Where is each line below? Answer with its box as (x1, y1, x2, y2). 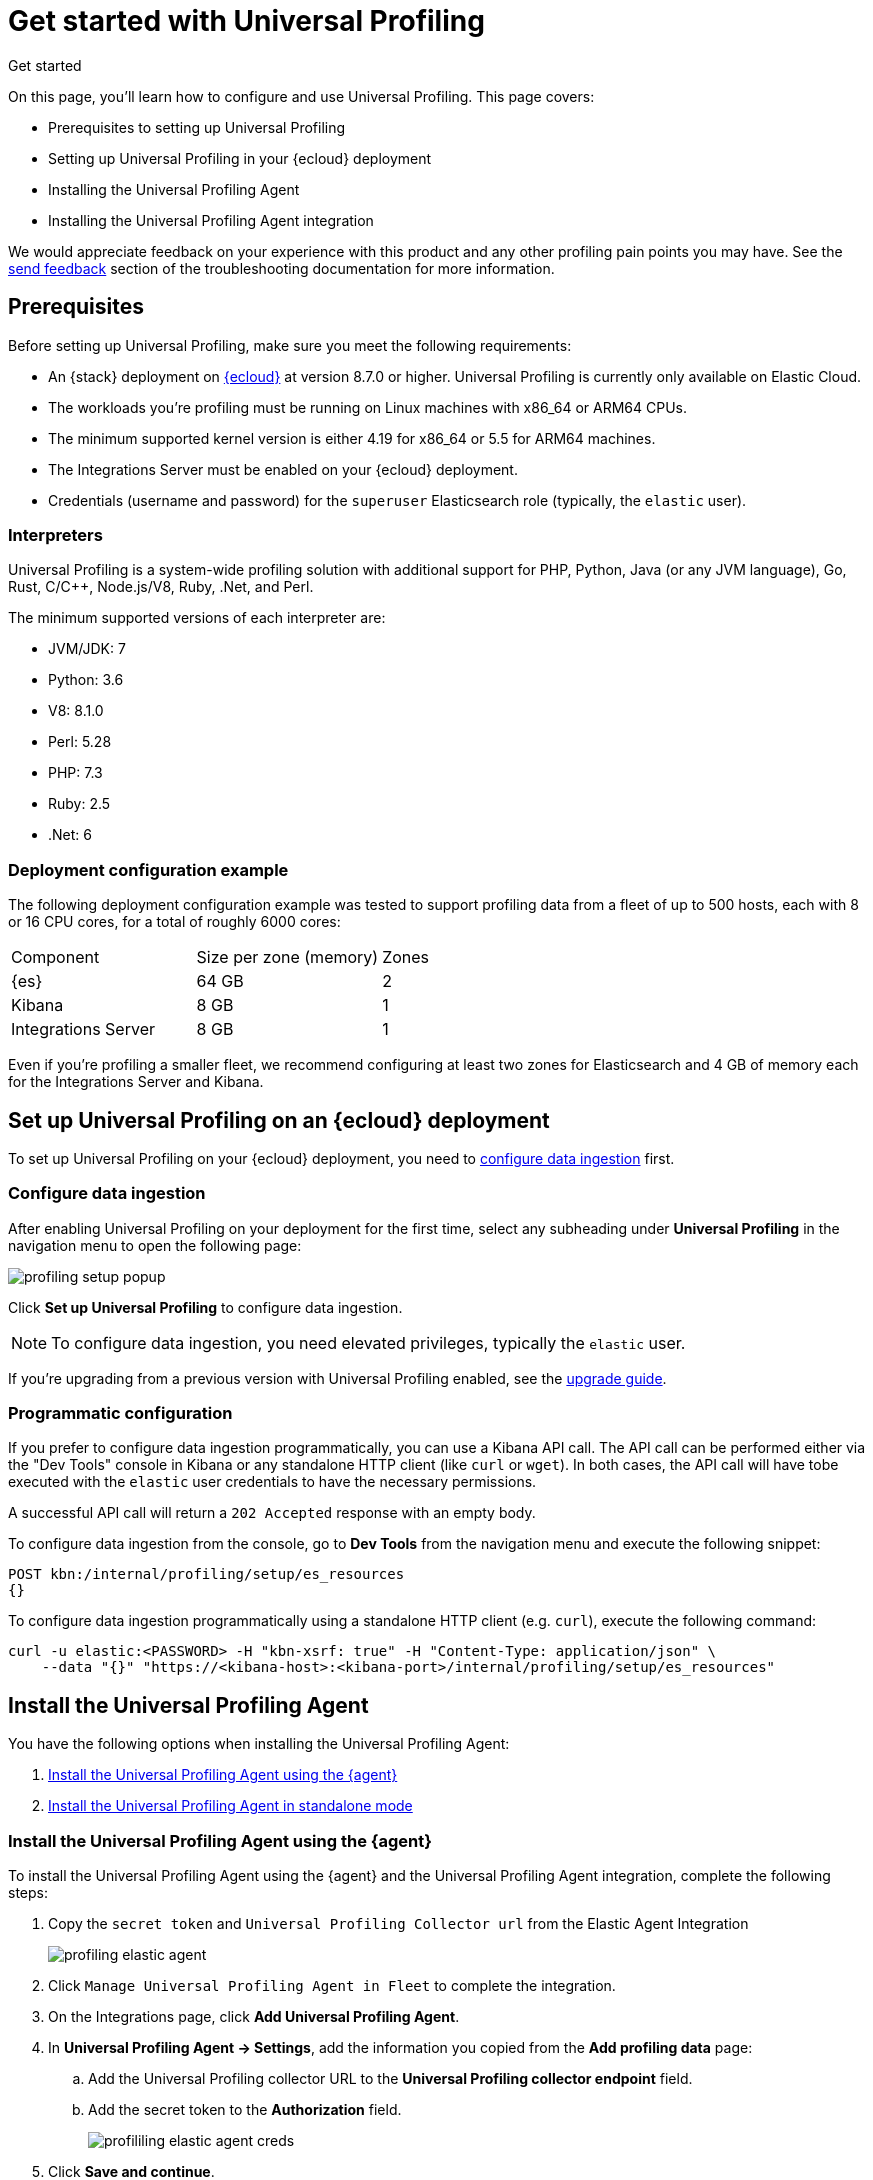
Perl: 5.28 (48, 733, 112, 751)
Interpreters (8, 524, 103, 545)
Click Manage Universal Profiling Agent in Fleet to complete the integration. (48, 1977, 616, 1995)
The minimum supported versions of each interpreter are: (8, 609, 386, 627)
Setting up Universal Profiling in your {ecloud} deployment (48, 149, 432, 167)
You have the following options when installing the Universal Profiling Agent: (8, 1735, 510, 1753)
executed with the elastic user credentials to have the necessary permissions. (8, 1473, 537, 1491)
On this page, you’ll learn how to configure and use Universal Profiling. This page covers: (8, 87, 595, 105)
